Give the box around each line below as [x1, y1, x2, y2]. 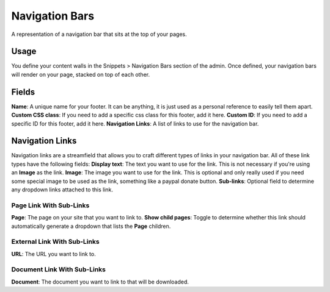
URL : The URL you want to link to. [11, 250, 96, 257]
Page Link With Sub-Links [11, 201, 90, 210]
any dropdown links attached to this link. [11, 186, 113, 193]
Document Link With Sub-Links [11, 265, 106, 274]
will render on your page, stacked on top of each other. [11, 71, 150, 78]
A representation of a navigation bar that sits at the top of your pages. [11, 30, 187, 38]
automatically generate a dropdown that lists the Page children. [11, 223, 171, 230]
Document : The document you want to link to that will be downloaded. [11, 278, 189, 285]
